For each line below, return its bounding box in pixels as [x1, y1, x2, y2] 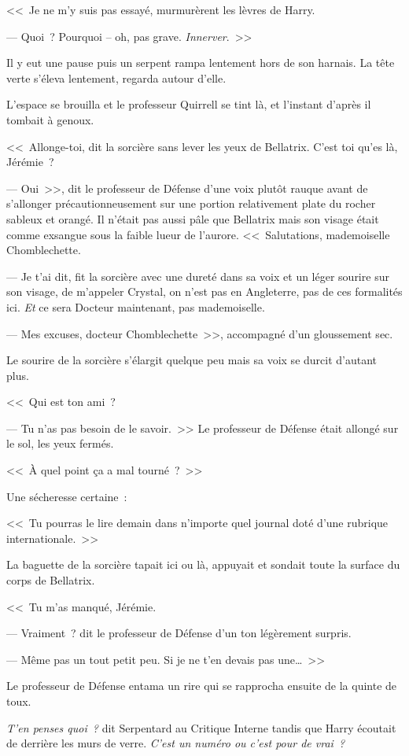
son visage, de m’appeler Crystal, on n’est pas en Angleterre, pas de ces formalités [6, 283, 403, 300]
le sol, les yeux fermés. [6, 435, 114, 452]
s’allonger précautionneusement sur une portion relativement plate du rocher [6, 195, 376, 212]
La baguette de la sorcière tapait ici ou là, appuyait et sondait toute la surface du [6, 556, 400, 573]
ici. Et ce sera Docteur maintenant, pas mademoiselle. [6, 298, 265, 315]
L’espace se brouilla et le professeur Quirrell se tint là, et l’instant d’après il [6, 96, 371, 112]
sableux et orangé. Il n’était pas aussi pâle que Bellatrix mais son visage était [6, 210, 379, 227]
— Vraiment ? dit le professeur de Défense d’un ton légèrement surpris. [6, 625, 352, 641]
